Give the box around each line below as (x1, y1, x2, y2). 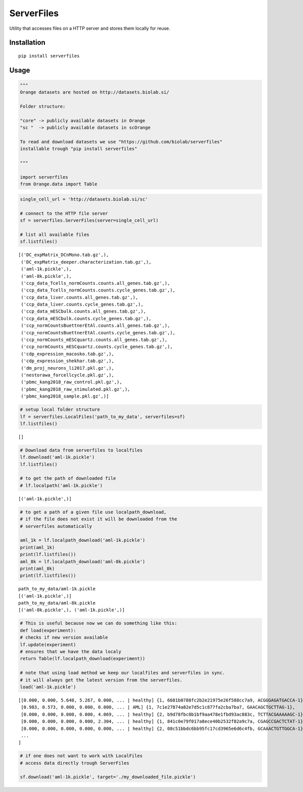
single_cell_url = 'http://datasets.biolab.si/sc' (20, 196, 148, 202)
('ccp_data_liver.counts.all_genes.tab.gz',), (21, 294, 138, 300)
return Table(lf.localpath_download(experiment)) (20, 656, 145, 662)
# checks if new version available (20, 634, 108, 640)
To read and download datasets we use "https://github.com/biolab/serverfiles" (20, 139, 223, 145)
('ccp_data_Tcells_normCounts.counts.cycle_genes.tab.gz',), (21, 287, 176, 293)
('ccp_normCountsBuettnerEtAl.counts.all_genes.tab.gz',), (21, 323, 170, 328)
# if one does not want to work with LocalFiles (20, 753, 143, 759)
